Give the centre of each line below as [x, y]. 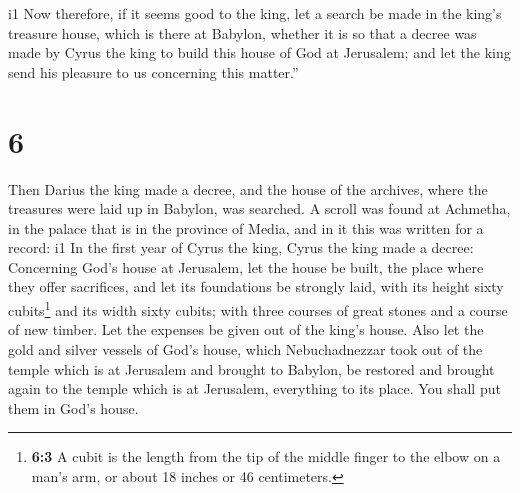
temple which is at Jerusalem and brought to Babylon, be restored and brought [251, 368]
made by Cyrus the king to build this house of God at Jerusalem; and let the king [259, 52]
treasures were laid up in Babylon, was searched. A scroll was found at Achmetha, [259, 208]
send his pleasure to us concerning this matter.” [153, 71]
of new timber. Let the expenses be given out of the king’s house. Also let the [246, 329]
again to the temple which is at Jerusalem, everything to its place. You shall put [254, 388]
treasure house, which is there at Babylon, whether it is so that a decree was [242, 32]
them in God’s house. [73, 407]
